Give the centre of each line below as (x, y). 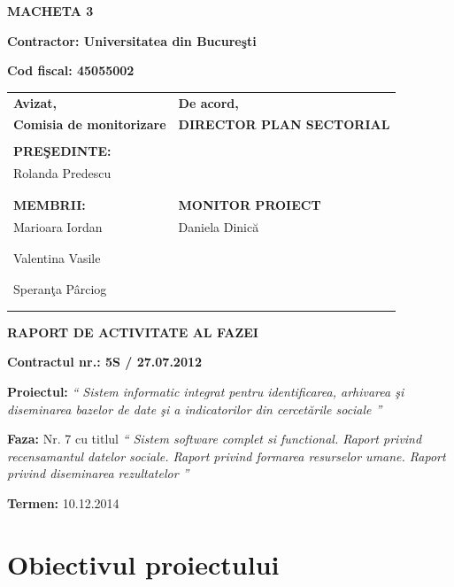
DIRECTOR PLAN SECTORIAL (284, 124)
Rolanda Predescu (62, 173)
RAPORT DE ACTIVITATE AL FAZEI (133, 332)
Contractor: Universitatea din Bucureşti (132, 40)
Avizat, (35, 102)
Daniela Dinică (219, 226)
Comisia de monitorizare (90, 124)
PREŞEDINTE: (62, 151)
